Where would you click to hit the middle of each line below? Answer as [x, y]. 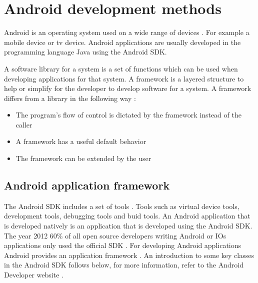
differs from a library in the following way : [70, 98]
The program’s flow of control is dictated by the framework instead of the [128, 115]
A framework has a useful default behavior [81, 141]
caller [24, 124]
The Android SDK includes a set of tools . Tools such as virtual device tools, [122, 206]
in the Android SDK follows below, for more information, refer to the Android [124, 265]
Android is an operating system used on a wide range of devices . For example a [127, 32]
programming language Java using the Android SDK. [85, 52]
